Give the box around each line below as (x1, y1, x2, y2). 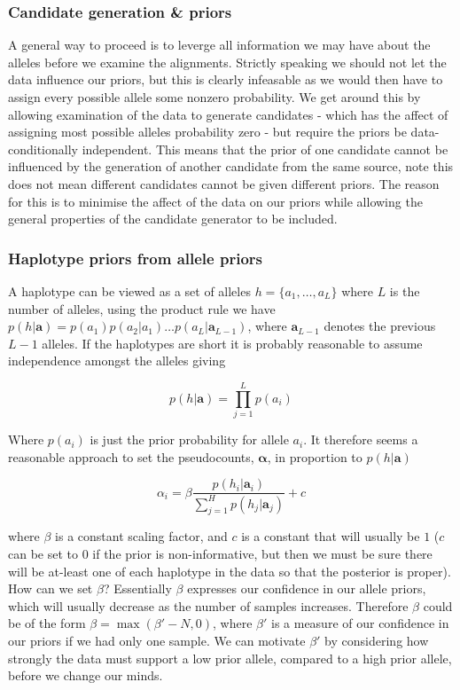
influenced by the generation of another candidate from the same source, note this (8, 157, 454, 176)
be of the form (8, 614, 86, 632)
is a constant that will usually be (241, 527, 420, 545)
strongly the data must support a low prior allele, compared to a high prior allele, (8, 648, 452, 667)
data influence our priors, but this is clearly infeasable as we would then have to (8, 70, 443, 89)
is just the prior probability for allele (90, 430, 289, 449)
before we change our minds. (8, 666, 163, 685)
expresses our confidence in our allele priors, (187, 579, 426, 598)
